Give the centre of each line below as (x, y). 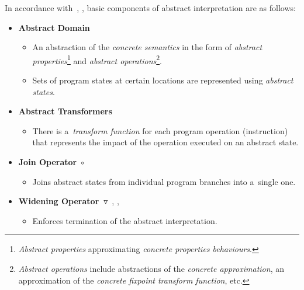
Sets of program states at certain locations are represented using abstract (163, 80)
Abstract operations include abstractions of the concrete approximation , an (151, 268)
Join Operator (48, 162)
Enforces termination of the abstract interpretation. (125, 220)
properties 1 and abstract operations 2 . (97, 60)
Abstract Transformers (65, 111)
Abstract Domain (54, 27)
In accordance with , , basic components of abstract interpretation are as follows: (150, 8)
